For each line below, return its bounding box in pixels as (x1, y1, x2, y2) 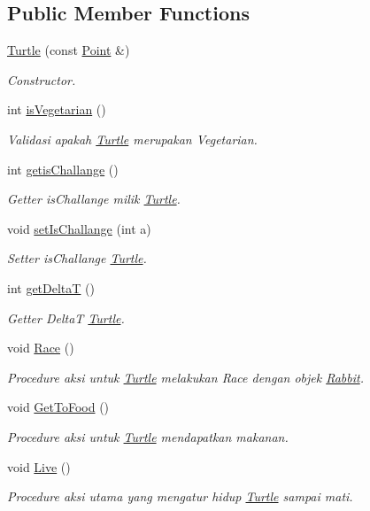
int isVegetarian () (7, 100, 106, 119)
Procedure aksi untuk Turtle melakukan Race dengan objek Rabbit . (7, 368, 364, 386)
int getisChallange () (7, 159, 119, 178)
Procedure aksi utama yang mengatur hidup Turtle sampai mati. (7, 487, 353, 506)
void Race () (7, 338, 74, 357)
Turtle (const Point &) (7, 41, 130, 59)
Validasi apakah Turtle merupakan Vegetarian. (7, 129, 258, 148)
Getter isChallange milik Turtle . (7, 190, 181, 208)
